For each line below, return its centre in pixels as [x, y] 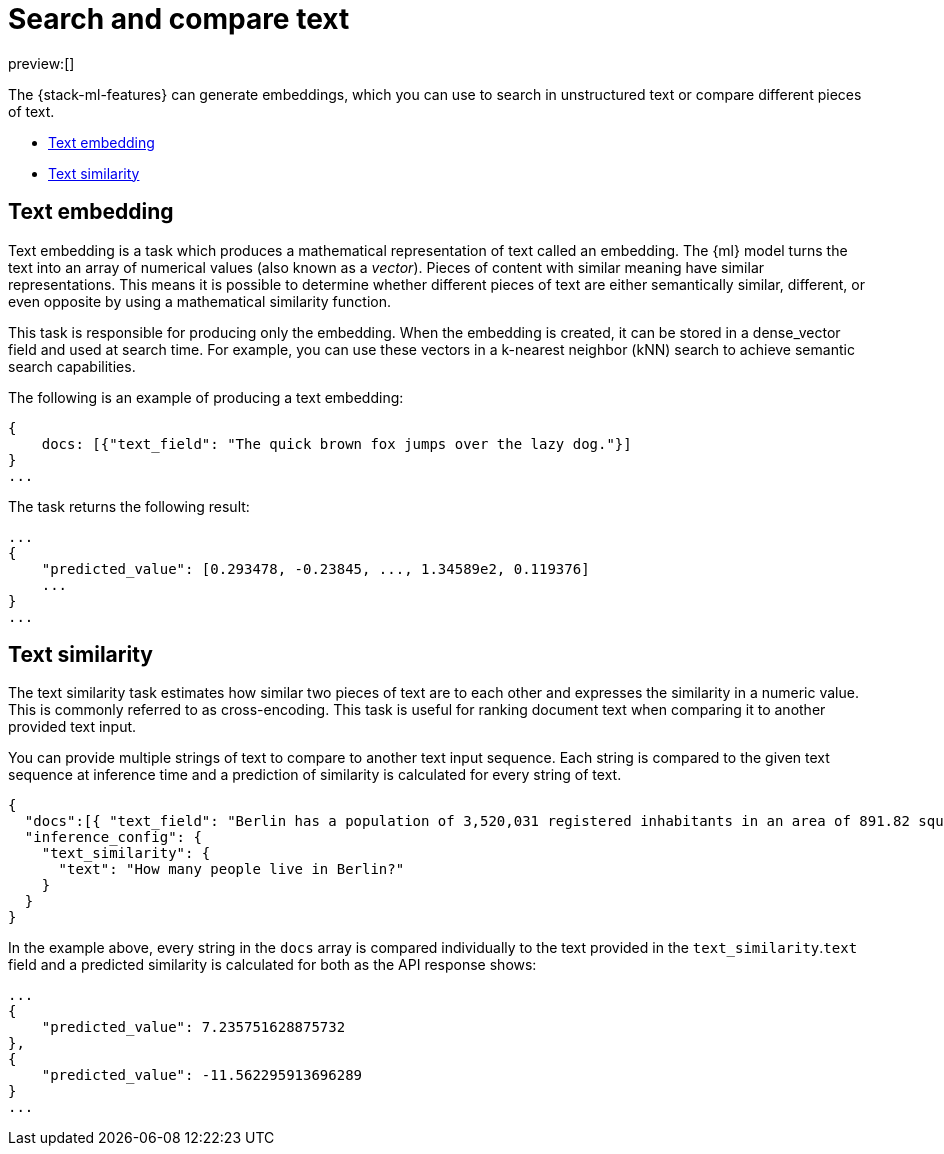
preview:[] [41, 63]
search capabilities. [72, 366]
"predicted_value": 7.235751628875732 [193, 1027]
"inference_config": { [113, 837]
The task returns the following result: [129, 506]
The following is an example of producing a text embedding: [206, 397]
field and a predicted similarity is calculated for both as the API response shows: [272, 965]
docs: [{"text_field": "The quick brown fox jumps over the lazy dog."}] [336, 443]
